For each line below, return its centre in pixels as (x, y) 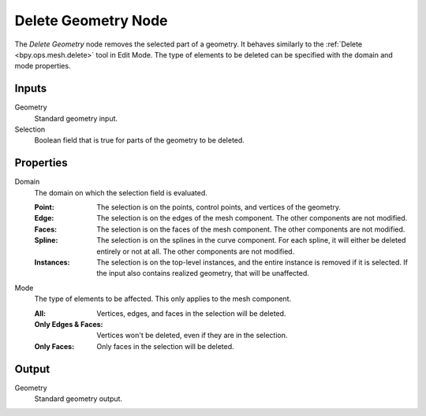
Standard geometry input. (76, 118)
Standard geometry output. (78, 399)
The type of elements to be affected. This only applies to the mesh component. (163, 299)
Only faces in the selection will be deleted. (165, 346)
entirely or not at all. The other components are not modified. (196, 251)
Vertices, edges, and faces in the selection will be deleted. (191, 313)
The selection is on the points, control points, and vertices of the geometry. (219, 207)
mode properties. (43, 66)
